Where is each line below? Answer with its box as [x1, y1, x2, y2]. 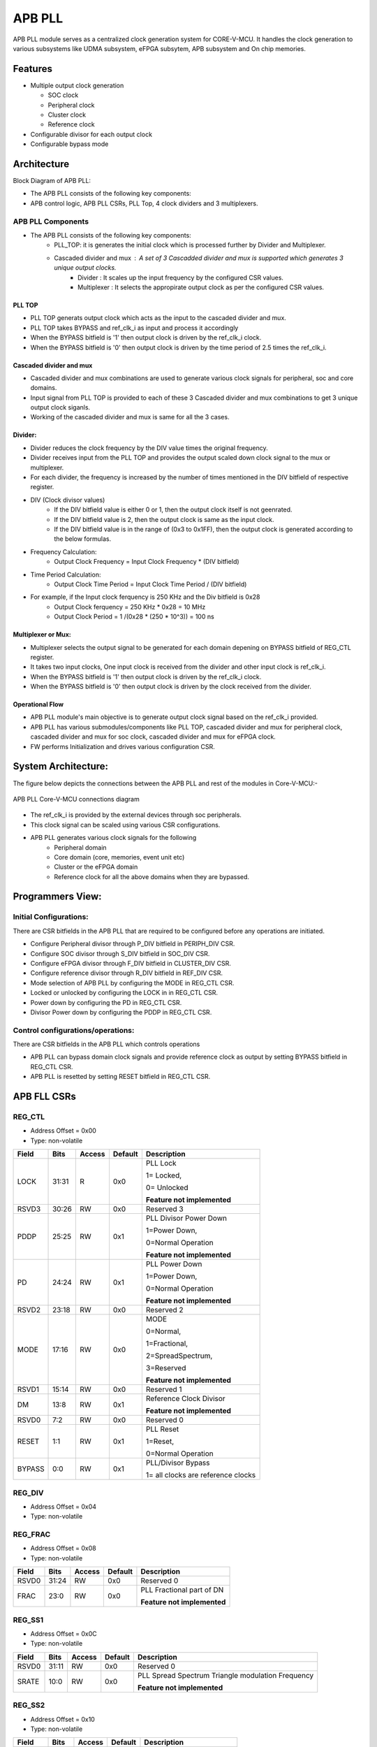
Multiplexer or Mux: [13, 630, 71, 639]
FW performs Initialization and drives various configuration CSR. [30, 742, 216, 751]
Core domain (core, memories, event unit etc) [54, 853, 185, 861]
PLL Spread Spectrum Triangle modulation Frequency [137, 1670, 314, 1680]
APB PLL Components [13, 217, 89, 226]
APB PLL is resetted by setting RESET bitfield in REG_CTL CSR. [30, 1073, 211, 1081]
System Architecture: [13, 760, 108, 772]
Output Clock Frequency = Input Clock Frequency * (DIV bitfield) [54, 558, 240, 566]
